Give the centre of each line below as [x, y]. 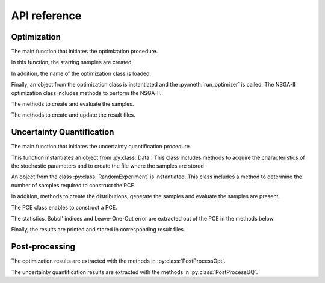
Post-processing [43, 247]
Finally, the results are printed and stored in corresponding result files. [98, 230]
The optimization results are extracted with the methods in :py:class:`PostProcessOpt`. [118, 261]
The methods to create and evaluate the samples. [73, 104]
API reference [46, 16]
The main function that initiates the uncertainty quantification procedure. [101, 147]
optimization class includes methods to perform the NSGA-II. [86, 93]
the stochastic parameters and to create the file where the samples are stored [108, 166]
